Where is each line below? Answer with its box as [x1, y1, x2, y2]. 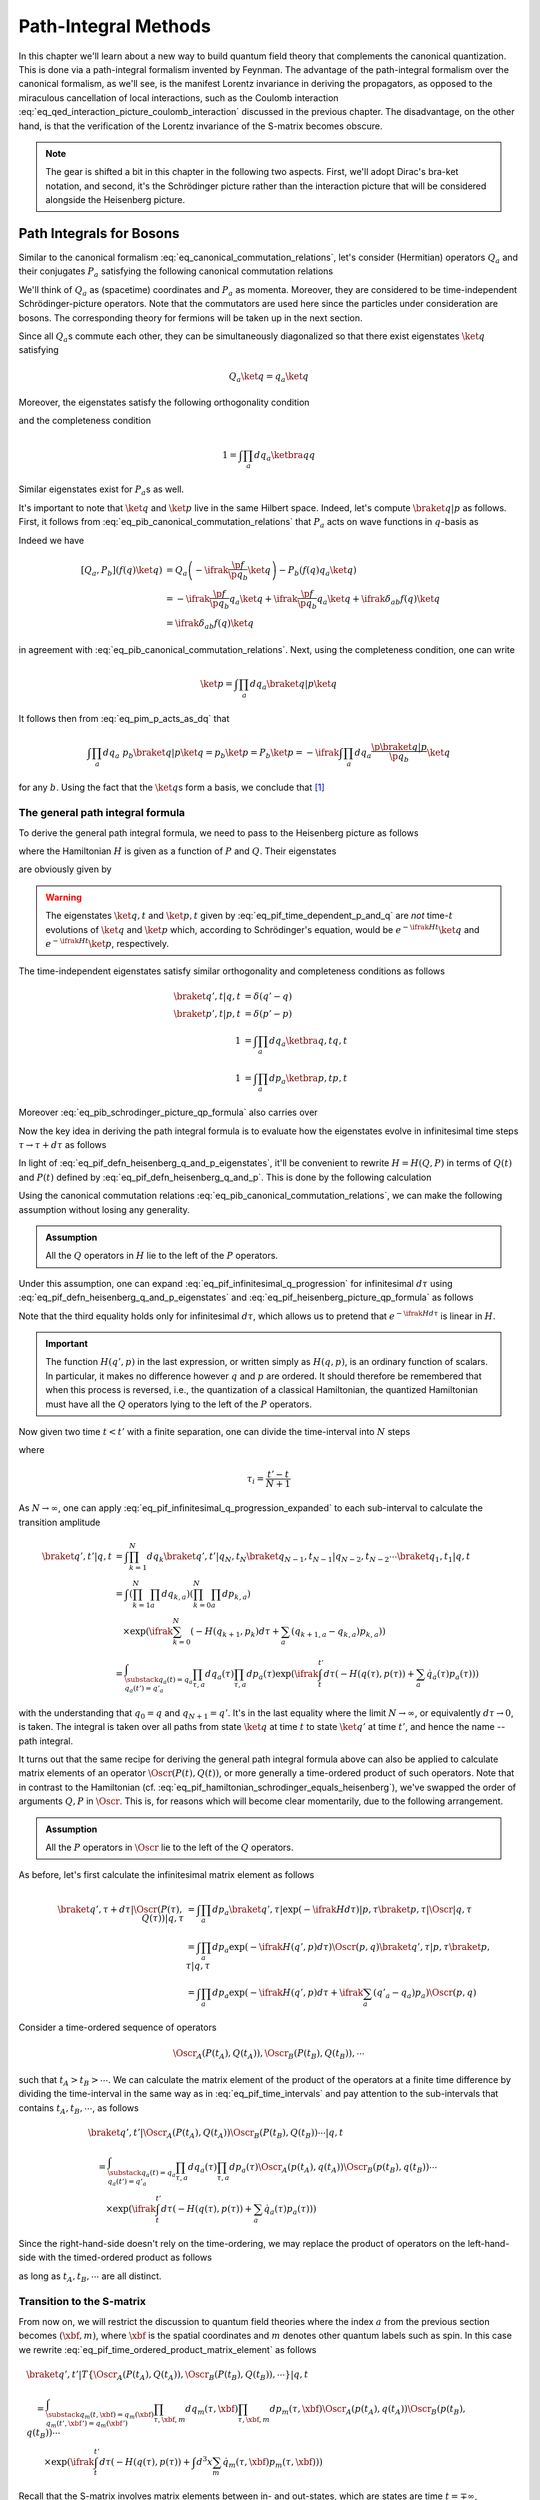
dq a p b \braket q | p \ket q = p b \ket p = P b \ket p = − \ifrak [102, 746, 340, 760]
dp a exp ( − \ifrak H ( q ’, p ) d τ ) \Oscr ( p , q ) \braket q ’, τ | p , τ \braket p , [211, 1941, 490, 1955]
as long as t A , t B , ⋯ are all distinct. [18, 2270, 162, 2284]
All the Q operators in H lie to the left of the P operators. [45, 1250, 279, 1262]
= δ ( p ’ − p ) [244, 1008, 293, 1019]
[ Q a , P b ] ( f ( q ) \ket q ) [80, 565, 163, 578]
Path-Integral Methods [18, 15, 212, 37]
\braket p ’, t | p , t [173, 1008, 242, 1019]
